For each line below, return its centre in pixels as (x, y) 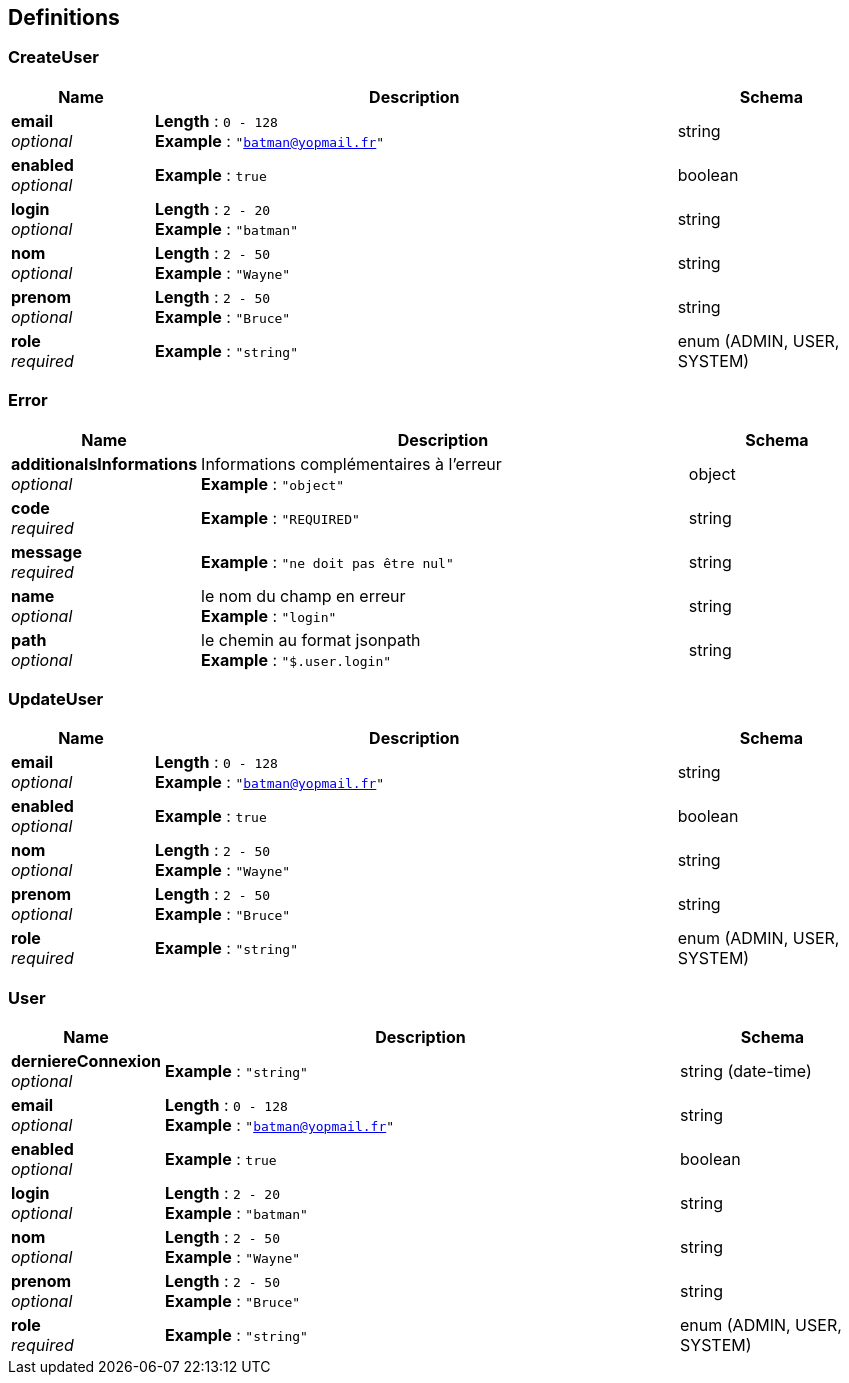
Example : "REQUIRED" (280, 517)
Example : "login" (269, 615)
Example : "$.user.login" (296, 659)
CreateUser (53, 57)
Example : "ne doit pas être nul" (327, 561)
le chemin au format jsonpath (311, 639)
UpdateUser (56, 698)
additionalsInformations (104, 463)
